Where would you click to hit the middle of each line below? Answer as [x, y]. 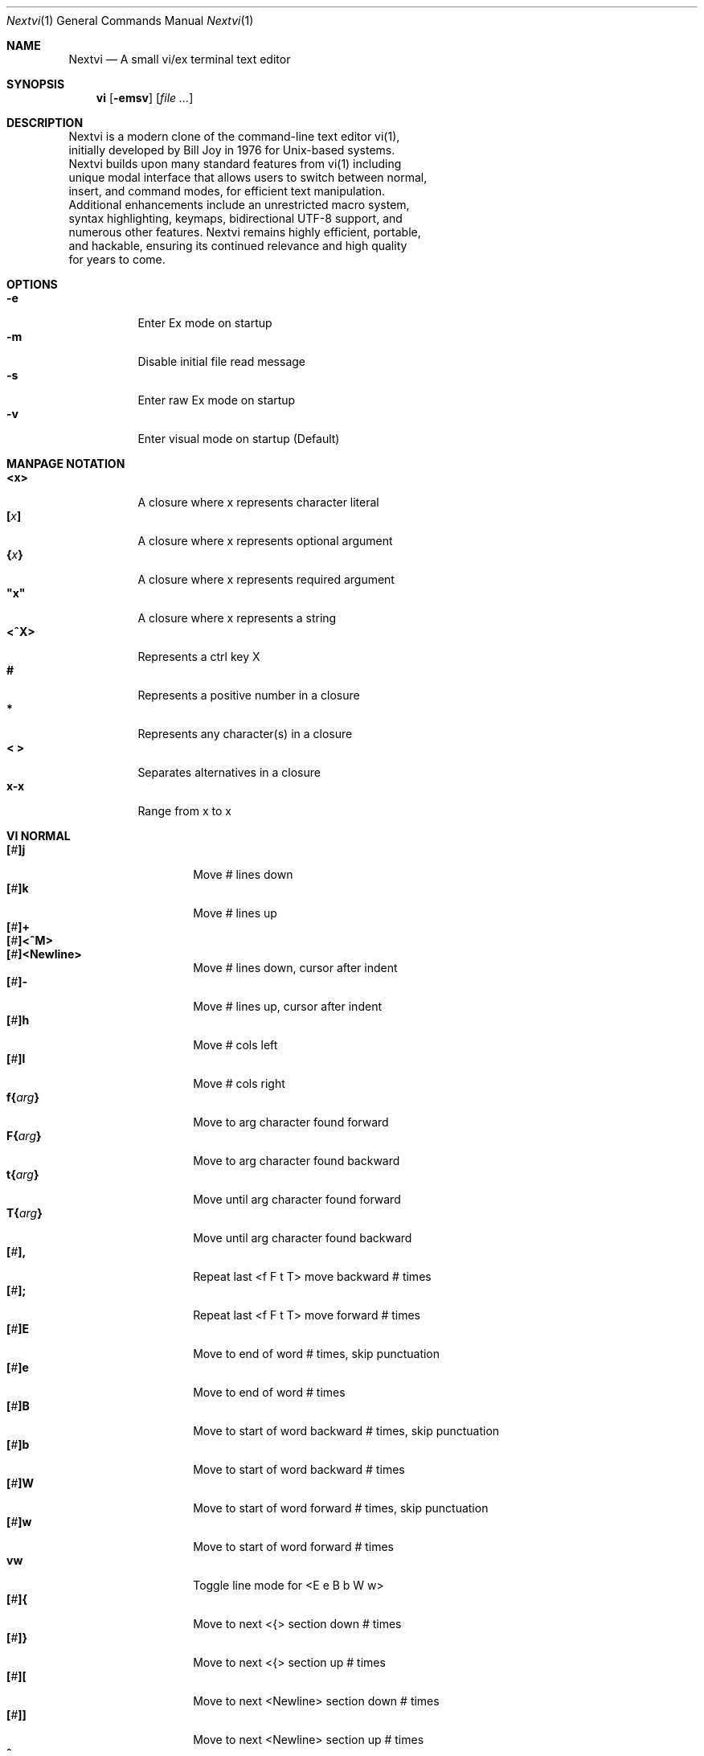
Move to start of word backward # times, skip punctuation [346, 1431]
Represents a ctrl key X [199, 656]
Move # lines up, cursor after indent [287, 1006]
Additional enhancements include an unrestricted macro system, [239, 205]
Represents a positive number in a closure [249, 695]
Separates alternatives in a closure [229, 772]
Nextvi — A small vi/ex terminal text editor [180, 59]
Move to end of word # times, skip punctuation [317, 1354]
